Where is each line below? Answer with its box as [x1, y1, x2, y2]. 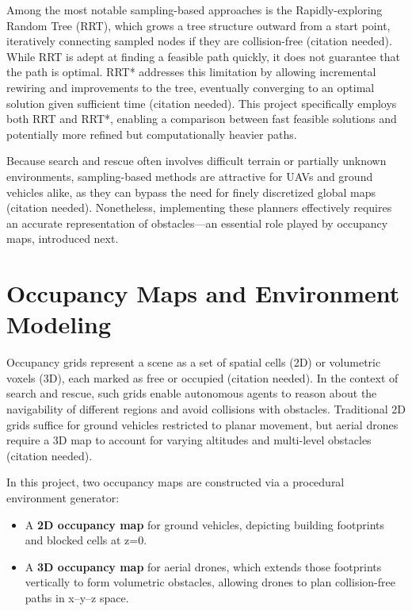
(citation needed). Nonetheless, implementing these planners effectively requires [6, 199, 392, 216]
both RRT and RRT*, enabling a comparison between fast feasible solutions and [6, 110, 397, 127]
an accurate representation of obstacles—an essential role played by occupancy [6, 214, 388, 231]
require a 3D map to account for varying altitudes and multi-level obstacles [6, 432, 372, 448]
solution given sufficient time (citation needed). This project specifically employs [6, 94, 397, 111]
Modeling [6, 308, 112, 340]
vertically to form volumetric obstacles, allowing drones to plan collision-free [25, 574, 395, 590]
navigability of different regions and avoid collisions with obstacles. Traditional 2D [6, 401, 406, 417]
